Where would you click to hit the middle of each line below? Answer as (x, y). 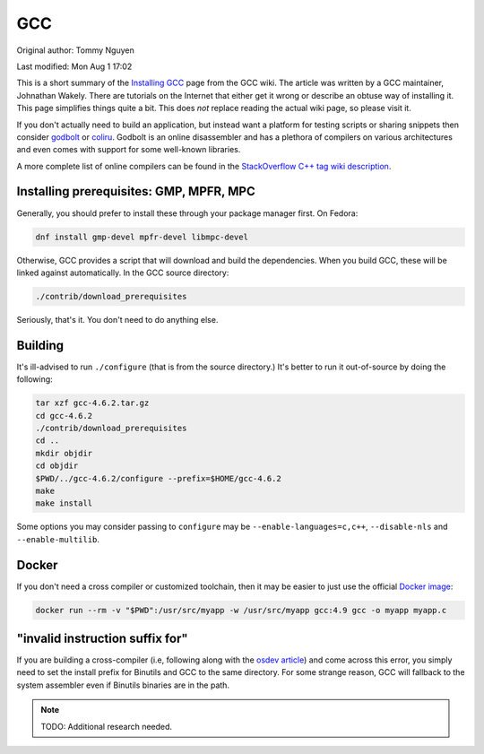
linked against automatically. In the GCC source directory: (123, 273)
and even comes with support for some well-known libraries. (129, 150)
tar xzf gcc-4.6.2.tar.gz (92, 403)
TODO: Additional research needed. (107, 726)
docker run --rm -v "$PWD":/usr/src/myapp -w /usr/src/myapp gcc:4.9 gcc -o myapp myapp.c (241, 610)
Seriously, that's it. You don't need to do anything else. (117, 319)
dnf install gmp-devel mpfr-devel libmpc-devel (142, 237)
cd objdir (57, 466)
